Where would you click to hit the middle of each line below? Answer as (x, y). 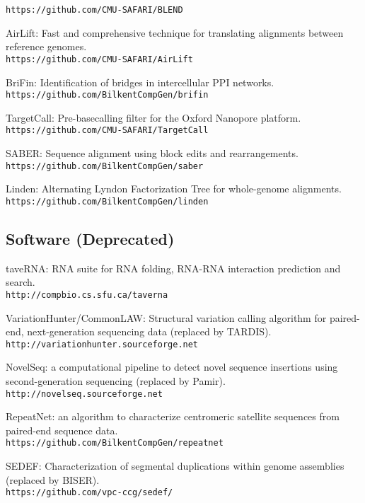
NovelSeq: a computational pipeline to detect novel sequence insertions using (172, 367)
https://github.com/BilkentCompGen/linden (107, 201)
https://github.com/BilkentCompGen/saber (105, 166)
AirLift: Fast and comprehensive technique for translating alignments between (175, 32)
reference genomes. (46, 46)
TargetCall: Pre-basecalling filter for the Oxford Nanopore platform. (153, 117)
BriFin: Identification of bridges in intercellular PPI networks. (140, 82)
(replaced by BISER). (53, 479)
